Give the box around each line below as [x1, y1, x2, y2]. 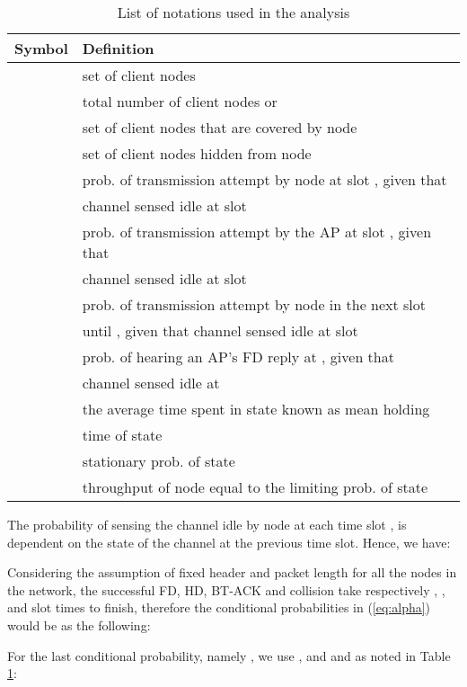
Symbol [14, 38, 68, 58]
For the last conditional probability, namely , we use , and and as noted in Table [7, 646, 451, 665]
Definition [82, 38, 154, 58]
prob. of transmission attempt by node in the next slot [82, 294, 427, 315]
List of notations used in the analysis [117, 2, 350, 22]
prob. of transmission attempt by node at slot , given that [82, 169, 447, 190]
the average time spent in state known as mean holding [82, 398, 430, 419]
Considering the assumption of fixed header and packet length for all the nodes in [7, 563, 457, 582]
